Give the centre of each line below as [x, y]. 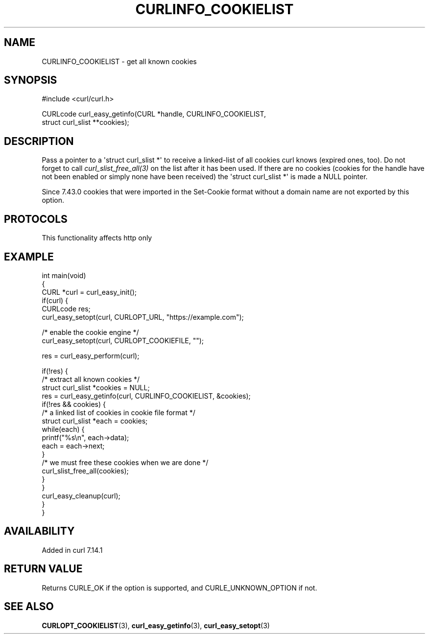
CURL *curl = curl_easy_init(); [89, 292]
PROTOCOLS [36, 219]
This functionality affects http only [97, 238]
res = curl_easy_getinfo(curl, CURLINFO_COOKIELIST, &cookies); [146, 396]
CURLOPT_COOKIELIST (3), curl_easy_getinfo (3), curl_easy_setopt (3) [156, 625]
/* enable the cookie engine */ [90, 332]
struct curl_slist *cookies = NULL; [96, 387]
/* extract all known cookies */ [91, 379]
